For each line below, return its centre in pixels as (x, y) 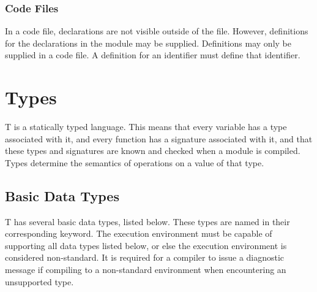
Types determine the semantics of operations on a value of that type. (135, 162)
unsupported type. (39, 281)
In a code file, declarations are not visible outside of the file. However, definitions (157, 31)
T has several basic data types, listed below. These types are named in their (147, 221)
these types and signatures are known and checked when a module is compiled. (153, 151)
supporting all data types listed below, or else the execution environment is (146, 245)
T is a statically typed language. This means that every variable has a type (146, 127)
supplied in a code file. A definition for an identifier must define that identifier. (153, 55)
